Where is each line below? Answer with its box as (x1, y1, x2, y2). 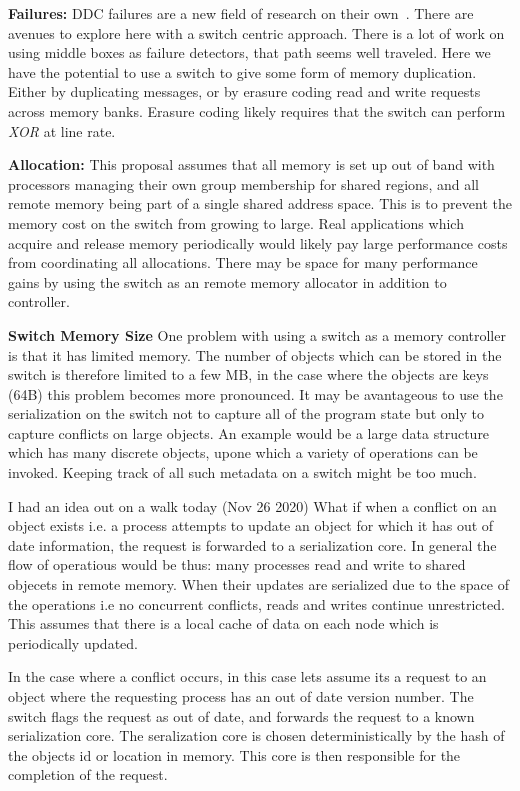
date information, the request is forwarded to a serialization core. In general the (8, 534, 497, 555)
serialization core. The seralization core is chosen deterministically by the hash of (8, 725, 505, 746)
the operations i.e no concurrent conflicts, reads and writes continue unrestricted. (8, 593, 505, 614)
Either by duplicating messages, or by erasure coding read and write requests (8, 81, 481, 102)
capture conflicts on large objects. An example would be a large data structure (8, 422, 490, 443)
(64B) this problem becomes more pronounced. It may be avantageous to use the (8, 383, 503, 404)
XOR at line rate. (8, 120, 116, 141)
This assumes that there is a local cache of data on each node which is (8, 613, 439, 634)
